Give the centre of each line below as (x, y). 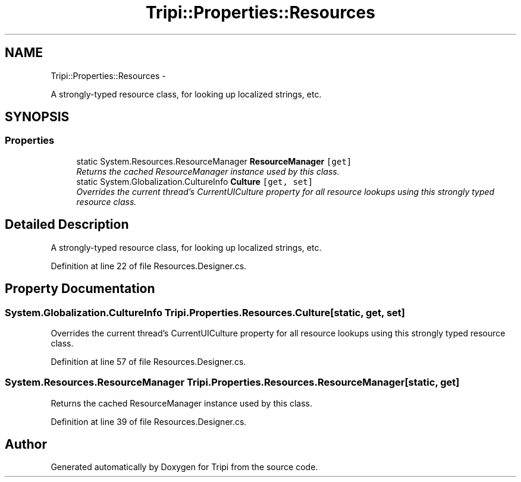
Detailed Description (67, 225)
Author (26, 445)
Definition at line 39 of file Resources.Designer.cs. (149, 421)
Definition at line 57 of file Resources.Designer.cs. (148, 361)
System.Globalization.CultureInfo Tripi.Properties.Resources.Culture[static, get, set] (205, 312)
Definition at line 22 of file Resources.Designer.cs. (149, 266)
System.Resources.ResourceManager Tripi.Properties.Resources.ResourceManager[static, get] (232, 382)
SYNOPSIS (37, 117)
